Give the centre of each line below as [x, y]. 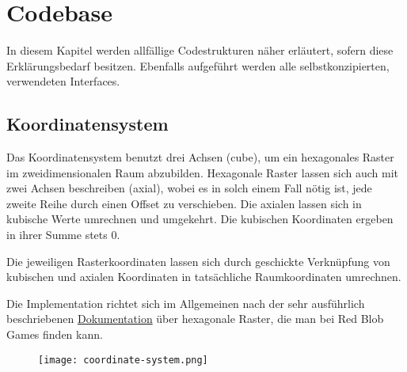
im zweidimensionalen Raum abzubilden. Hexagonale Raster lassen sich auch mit [203, 172]
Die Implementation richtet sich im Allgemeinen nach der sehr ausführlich [186, 303]
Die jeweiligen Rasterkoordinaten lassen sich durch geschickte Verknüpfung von [198, 261]
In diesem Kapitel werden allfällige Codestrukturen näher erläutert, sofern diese [200, 50]
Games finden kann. [55, 334]
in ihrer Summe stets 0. [63, 235]
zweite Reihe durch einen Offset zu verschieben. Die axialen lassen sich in [184, 203]
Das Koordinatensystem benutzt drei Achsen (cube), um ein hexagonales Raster [200, 157]
